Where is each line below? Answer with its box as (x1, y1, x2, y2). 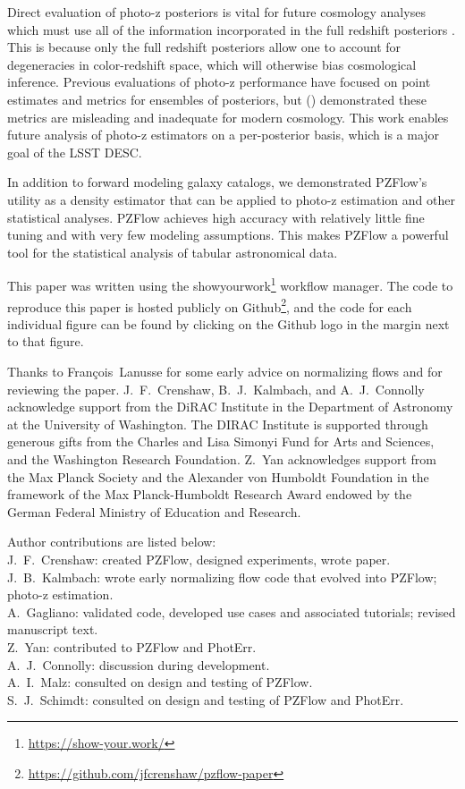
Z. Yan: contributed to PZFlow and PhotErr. (7, 637, 257, 656)
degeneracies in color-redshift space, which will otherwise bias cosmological (7, 55, 417, 73)
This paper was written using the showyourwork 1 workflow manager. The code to (7, 274, 453, 294)
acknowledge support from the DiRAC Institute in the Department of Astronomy (7, 397, 453, 416)
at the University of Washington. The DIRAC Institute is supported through (7, 414, 428, 433)
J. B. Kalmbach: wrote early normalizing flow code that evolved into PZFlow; (7, 567, 437, 586)
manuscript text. (7, 620, 98, 639)
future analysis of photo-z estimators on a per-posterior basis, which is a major (7, 125, 440, 144)
